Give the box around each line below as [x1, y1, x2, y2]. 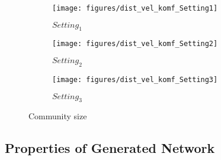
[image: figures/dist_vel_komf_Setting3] [52, 75, 218, 84]
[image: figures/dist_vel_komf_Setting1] [52, 4, 218, 12]
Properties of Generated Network [5, 139, 215, 157]
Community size [28, 110, 87, 122]
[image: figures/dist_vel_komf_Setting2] [52, 40, 218, 48]
